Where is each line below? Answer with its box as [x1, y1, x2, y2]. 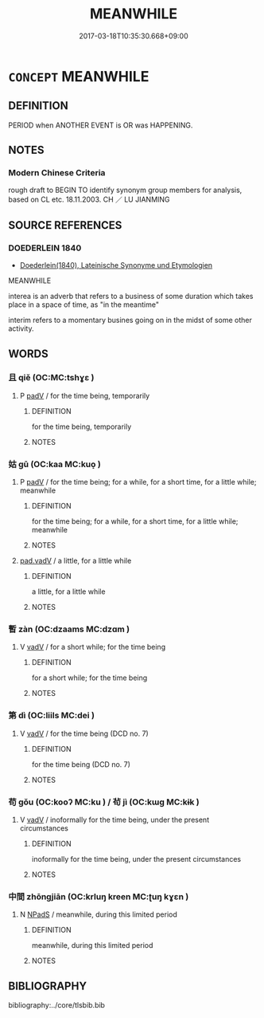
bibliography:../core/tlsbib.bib [8, 1000, 106, 1010]
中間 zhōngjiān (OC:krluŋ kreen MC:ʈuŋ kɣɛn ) [8, 890, 189, 902]
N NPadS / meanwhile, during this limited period [19, 910, 177, 919]
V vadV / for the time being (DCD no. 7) [19, 729, 149, 738]
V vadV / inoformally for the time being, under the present [19, 815, 209, 824]
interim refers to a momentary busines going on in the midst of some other [8, 316, 252, 325]
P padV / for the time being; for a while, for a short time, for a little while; [19, 478, 257, 487]
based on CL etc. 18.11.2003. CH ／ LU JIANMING [8, 195, 170, 204]
